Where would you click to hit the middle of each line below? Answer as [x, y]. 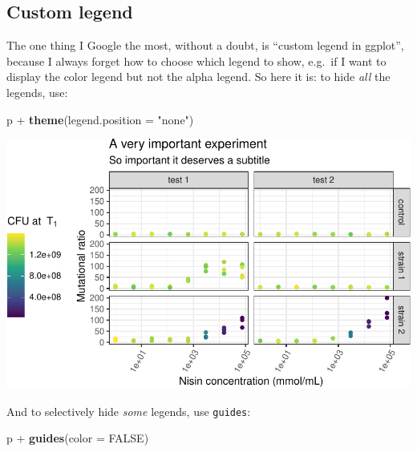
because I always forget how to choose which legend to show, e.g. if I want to [196, 61]
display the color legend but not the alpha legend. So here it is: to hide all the [198, 77]
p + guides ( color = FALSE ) [78, 438]
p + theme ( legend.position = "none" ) [100, 119]
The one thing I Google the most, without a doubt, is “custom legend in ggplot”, [205, 45]
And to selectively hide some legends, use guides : [129, 411]
